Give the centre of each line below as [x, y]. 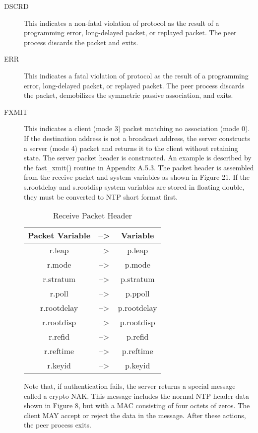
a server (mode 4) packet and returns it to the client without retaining [131, 148]
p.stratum [137, 279]
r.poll [59, 293]
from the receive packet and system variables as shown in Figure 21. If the [137, 177]
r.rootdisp [59, 322]
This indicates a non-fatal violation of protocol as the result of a [122, 23]
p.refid [137, 337]
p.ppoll [137, 293]
